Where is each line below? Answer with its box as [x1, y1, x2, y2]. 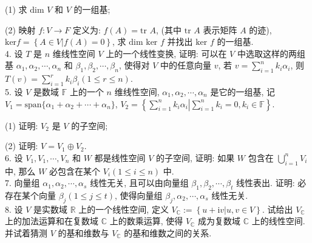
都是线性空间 [94, 151, 146, 164]
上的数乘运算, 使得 [109, 215, 183, 227]
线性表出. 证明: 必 [236, 176, 307, 189]
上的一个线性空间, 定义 [78, 202, 169, 215]
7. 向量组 [5, 176, 40, 189]
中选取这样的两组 [237, 47, 305, 59]
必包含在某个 [49, 164, 101, 177]
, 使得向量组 [115, 188, 163, 201]
